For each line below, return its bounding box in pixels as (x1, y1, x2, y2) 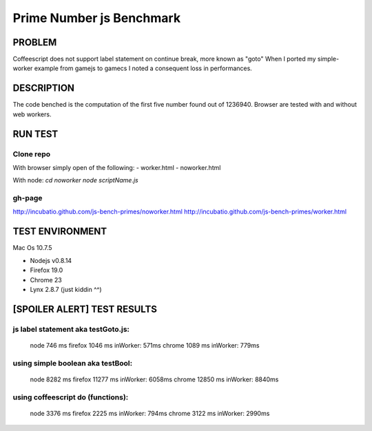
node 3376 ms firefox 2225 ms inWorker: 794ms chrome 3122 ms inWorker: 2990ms (30, 409, 270, 417)
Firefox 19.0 (30, 266, 63, 275)
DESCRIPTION (12, 83, 75, 94)
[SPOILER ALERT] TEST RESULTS (12, 303, 158, 315)
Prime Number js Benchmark (12, 10, 181, 25)
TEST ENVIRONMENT (12, 226, 107, 238)
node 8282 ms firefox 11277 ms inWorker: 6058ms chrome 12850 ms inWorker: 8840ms (30, 375, 279, 383)
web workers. (12, 110, 52, 118)
